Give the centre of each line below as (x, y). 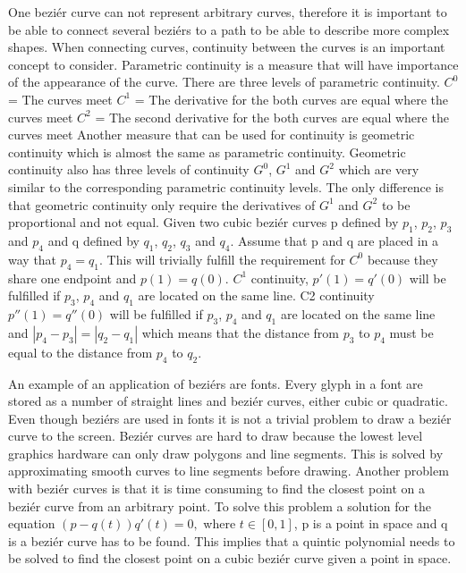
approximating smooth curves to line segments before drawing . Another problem (229, 471)
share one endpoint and (72, 278)
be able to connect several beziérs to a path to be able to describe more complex (229, 29)
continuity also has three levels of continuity (129, 169)
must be (411, 332)
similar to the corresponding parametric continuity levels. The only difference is (226, 186)
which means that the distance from (240, 332)
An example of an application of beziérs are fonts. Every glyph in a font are (216, 383)
